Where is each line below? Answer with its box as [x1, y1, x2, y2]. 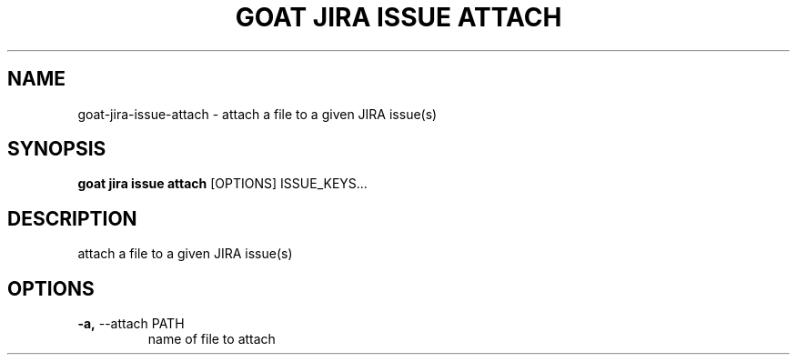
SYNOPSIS [7, 137, 106, 161]
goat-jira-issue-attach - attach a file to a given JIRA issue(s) [77, 106, 438, 122]
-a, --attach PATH [77, 316, 185, 332]
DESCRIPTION [7, 206, 137, 230]
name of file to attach [147, 331, 276, 347]
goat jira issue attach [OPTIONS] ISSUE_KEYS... [77, 176, 368, 192]
